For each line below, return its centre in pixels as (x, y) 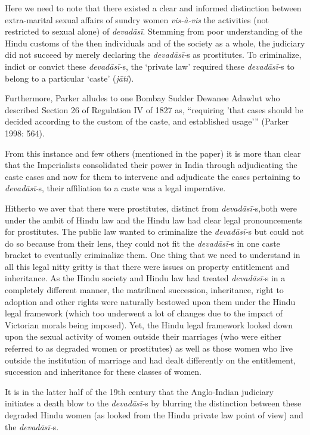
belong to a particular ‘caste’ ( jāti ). (69, 78)
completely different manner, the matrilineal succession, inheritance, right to (144, 290)
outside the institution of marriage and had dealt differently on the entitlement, (150, 360)
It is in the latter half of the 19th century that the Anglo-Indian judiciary (139, 391)
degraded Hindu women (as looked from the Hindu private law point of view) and (154, 415)
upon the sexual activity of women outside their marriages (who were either (143, 336)
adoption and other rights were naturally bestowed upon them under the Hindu (150, 301)
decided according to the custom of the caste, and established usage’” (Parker (147, 121)
